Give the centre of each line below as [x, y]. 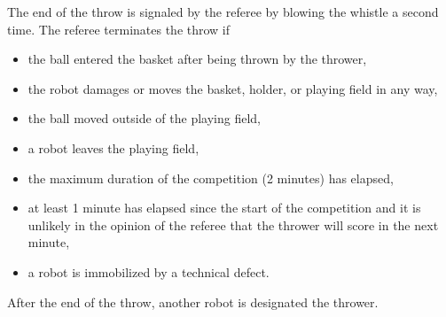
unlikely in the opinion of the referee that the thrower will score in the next [233, 224]
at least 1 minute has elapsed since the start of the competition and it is [224, 208]
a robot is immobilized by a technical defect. [149, 271]
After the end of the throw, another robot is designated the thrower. [193, 302]
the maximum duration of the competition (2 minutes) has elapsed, [211, 178]
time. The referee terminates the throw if [119, 29]
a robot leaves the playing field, [113, 147]
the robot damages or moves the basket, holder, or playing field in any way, [233, 88]
